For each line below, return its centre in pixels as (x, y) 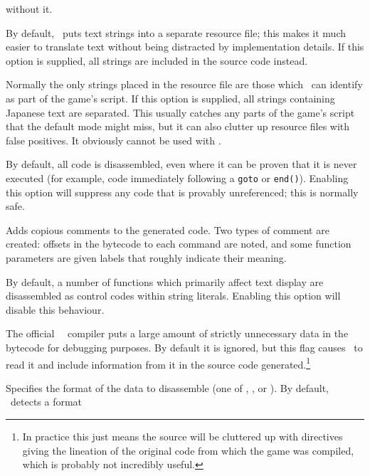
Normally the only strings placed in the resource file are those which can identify (184, 84)
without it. (29, 9)
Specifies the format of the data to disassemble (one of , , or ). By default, (168, 387)
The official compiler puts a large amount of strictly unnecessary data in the (177, 333)
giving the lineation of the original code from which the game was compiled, (188, 450)
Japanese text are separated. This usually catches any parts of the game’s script (180, 112)
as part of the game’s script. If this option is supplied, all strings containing (170, 98)
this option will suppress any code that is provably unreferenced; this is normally (182, 192)
